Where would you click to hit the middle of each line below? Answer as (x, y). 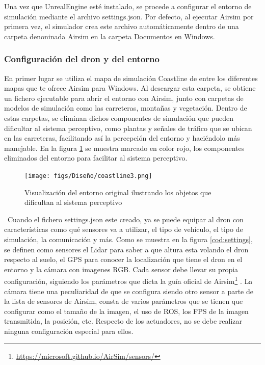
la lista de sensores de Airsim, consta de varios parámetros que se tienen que (124, 301)
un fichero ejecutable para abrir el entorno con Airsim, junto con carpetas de (124, 98)
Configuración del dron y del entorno (82, 59)
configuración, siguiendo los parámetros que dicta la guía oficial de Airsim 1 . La (128, 280)
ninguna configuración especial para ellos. (69, 331)
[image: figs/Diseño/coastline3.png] (88, 176)
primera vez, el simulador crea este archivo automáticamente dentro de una (122, 26)
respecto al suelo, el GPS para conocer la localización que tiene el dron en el (123, 259)
